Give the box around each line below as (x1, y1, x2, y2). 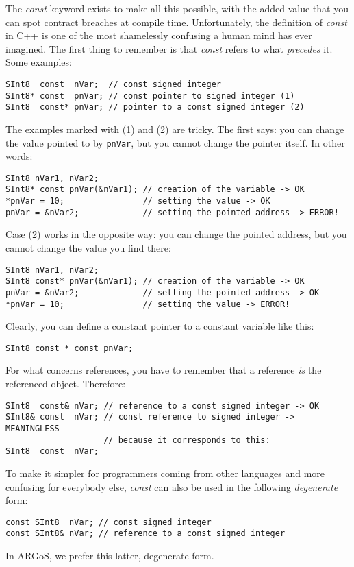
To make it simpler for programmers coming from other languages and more (5, 466, 325, 480)
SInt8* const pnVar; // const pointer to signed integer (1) (5, 91, 295, 101)
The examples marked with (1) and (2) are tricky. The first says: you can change (5, 121, 344, 136)
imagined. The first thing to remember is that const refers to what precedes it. (5, 41, 333, 56)
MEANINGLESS (5, 423, 60, 433)
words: (5, 149, 33, 163)
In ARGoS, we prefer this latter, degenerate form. (5, 548, 214, 563)
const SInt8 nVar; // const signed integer (5, 517, 212, 527)
